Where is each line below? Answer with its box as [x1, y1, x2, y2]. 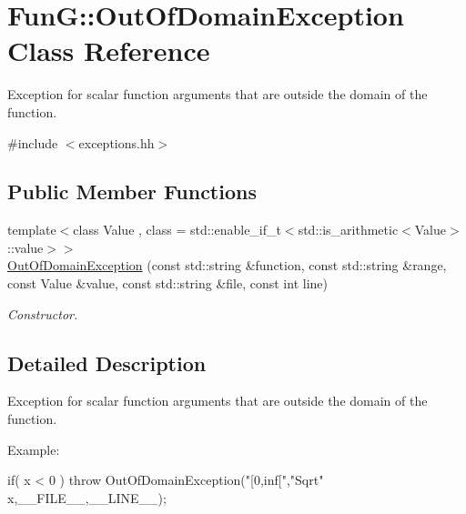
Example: [7, 439, 60, 459]
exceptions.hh [78, 133, 155, 152]
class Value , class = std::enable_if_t [73, 220, 281, 239]
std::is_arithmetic [298, 220, 399, 239]
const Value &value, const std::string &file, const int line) [7, 274, 328, 293]
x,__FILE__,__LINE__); [7, 488, 167, 507]
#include [7, 133, 58, 152]
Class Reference [7, 32, 210, 69]
